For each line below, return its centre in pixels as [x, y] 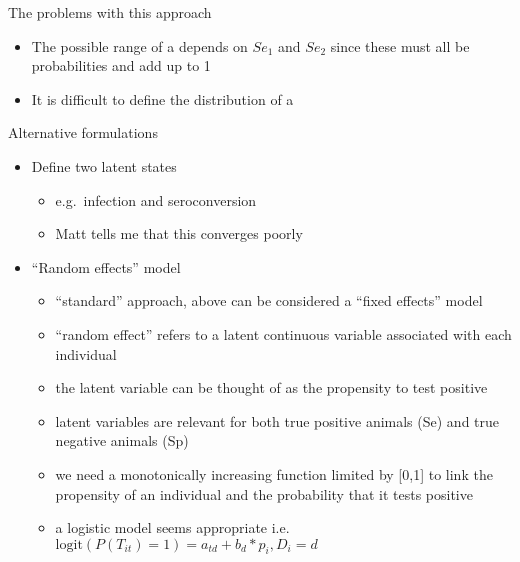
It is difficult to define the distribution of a [162, 98]
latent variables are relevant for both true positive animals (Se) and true [277, 420]
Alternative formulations [83, 132]
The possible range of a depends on [139, 45]
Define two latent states [104, 165]
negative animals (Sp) [122, 440]
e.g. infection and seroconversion [156, 199]
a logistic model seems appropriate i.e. [172, 527]
